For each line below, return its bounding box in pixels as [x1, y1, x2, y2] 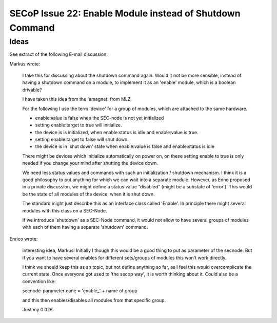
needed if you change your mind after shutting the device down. [22, 160, 159, 166]
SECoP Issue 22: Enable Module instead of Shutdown [9, 8, 241, 19]
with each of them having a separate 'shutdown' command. [22, 224, 148, 230]
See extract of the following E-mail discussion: [9, 51, 108, 57]
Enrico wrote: [9, 235, 38, 242]
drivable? [22, 87, 42, 93]
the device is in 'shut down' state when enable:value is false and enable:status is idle [35, 143, 215, 149]
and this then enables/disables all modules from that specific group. [22, 297, 166, 303]
